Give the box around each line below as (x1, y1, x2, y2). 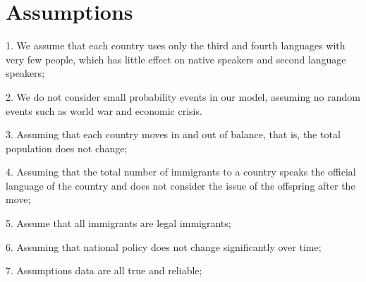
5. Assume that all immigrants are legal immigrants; (6, 216, 231, 231)
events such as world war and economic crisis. (6, 103, 202, 118)
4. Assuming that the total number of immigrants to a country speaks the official (6, 164, 356, 179)
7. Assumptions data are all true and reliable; (6, 263, 202, 278)
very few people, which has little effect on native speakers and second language (6, 51, 346, 66)
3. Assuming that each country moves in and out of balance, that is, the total (6, 127, 341, 142)
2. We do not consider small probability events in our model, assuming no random (6, 89, 361, 104)
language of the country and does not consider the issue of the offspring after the (6, 178, 355, 192)
